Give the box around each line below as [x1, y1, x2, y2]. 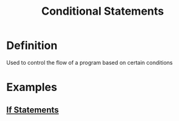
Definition [6, 38, 58, 53]
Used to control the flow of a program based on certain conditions [6, 59, 173, 66]
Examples [6, 81, 57, 94]
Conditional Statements [41, 4, 164, 18]
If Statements [6, 105, 59, 115]
